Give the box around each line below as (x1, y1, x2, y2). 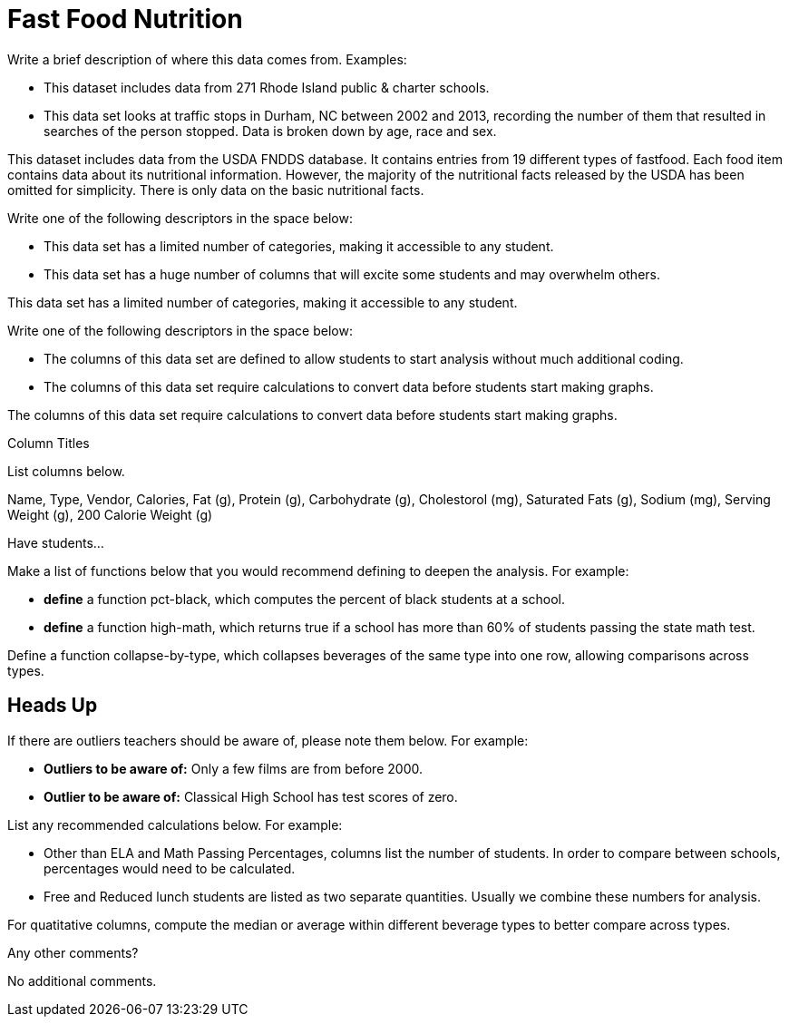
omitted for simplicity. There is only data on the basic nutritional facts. (7, 181, 424, 198)
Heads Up (7, 694, 98, 717)
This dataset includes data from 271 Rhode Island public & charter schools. (44, 79, 490, 95)
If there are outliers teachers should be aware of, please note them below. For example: (7, 732, 529, 748)
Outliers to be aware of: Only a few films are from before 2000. (44, 760, 423, 776)
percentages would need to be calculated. (44, 860, 296, 876)
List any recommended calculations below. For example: (7, 816, 343, 833)
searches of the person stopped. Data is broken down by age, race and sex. (44, 122, 497, 139)
